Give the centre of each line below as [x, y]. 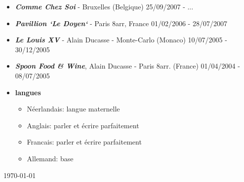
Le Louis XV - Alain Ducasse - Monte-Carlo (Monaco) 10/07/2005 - [121, 40]
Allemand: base [50, 158]
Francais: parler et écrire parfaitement [84, 142]
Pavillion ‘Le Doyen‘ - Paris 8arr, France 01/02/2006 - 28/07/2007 [121, 23]
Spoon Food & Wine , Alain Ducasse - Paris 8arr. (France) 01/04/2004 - [127, 66]
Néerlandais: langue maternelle [73, 109]
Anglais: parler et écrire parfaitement [83, 125]
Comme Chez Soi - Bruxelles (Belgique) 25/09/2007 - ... [104, 6]
